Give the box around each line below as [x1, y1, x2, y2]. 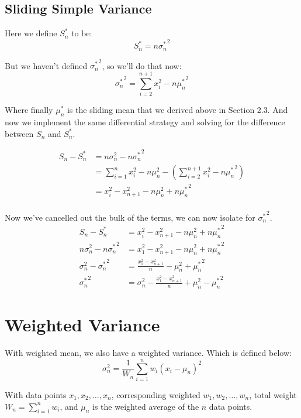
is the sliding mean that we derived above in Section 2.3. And [67, 104, 288, 116]
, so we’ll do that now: [102, 59, 182, 71]
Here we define [5, 27, 57, 39]
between [5, 127, 34, 139]
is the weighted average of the [92, 400, 199, 412]
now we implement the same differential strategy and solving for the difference [5, 115, 285, 128]
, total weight [249, 388, 297, 400]
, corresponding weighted [111, 388, 200, 400]
